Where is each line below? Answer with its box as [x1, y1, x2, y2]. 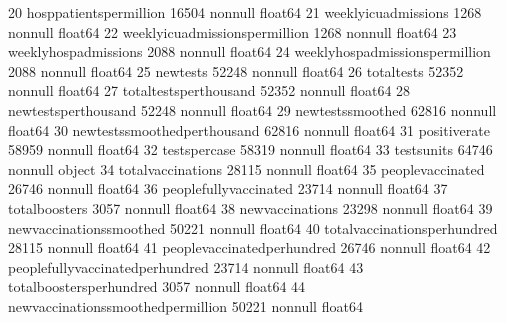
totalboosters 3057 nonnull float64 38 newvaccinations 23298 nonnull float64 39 [8, 197, 493, 218]
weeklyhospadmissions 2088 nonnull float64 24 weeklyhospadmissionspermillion [8, 41, 491, 62]
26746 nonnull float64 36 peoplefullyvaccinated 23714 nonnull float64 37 [8, 178, 448, 199]
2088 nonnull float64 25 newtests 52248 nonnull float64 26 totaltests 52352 [8, 60, 464, 81]
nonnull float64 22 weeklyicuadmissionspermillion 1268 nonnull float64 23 [8, 21, 457, 42]
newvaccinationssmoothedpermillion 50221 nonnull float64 [8, 295, 363, 316]
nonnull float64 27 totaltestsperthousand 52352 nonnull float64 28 [8, 80, 411, 101]
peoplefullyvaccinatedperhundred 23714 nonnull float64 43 [8, 256, 364, 277]
